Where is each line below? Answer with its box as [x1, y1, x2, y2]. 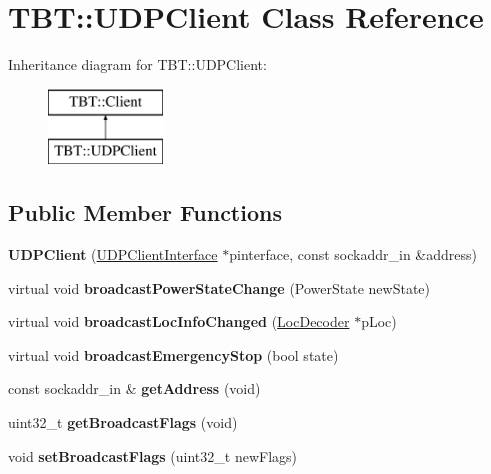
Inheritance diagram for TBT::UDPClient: [8, 54, 267, 75]
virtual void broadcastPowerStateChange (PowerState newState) [8, 277, 430, 298]
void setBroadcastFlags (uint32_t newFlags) [8, 445, 298, 466]
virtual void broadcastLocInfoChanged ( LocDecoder [8, 311, 350, 332]
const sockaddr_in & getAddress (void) [8, 378, 261, 399]
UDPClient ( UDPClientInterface [8, 244, 218, 265]
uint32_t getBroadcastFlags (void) [8, 412, 238, 433]
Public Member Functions [8, 197, 282, 228]
